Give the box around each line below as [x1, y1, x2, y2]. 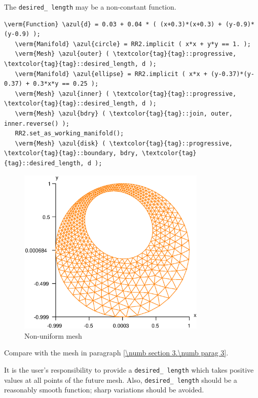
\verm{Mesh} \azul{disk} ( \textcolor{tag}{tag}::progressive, [15, 139, 233, 147]
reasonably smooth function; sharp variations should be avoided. [4, 384, 204, 395]
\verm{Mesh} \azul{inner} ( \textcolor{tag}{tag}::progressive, [15, 90, 237, 97]
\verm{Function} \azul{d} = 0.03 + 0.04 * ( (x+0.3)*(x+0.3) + [4, 20, 222, 28]
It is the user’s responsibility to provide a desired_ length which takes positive [4, 364, 254, 375]
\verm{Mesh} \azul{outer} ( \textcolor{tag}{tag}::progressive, [15, 50, 237, 58]
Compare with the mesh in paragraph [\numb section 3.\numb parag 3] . [4, 347, 229, 358]
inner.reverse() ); [4, 120, 69, 127]
